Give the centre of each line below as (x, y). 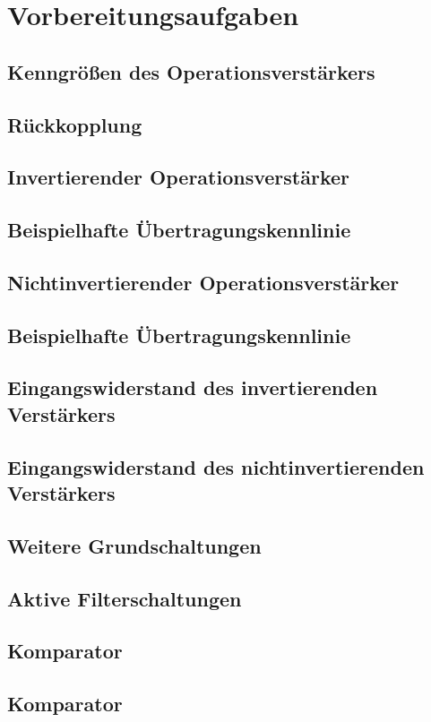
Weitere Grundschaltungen (134, 545)
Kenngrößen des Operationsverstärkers (191, 71)
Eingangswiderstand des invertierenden (193, 387)
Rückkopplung (75, 124)
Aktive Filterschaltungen (125, 598)
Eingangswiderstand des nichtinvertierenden (216, 466)
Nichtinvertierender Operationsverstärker (203, 282)
